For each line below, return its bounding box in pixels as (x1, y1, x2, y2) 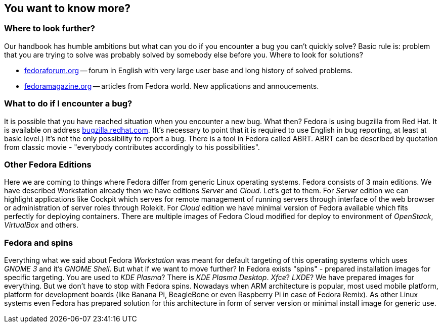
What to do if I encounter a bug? (4, 98, 132, 109)
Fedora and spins (4, 237, 73, 248)
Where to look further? (4, 23, 95, 34)
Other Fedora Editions (4, 159, 92, 170)
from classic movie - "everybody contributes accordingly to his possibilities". (4, 142, 260, 151)
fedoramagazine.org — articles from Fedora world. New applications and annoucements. (24, 81, 319, 90)
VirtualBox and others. (4, 221, 79, 230)
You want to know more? (4, 2, 131, 15)
